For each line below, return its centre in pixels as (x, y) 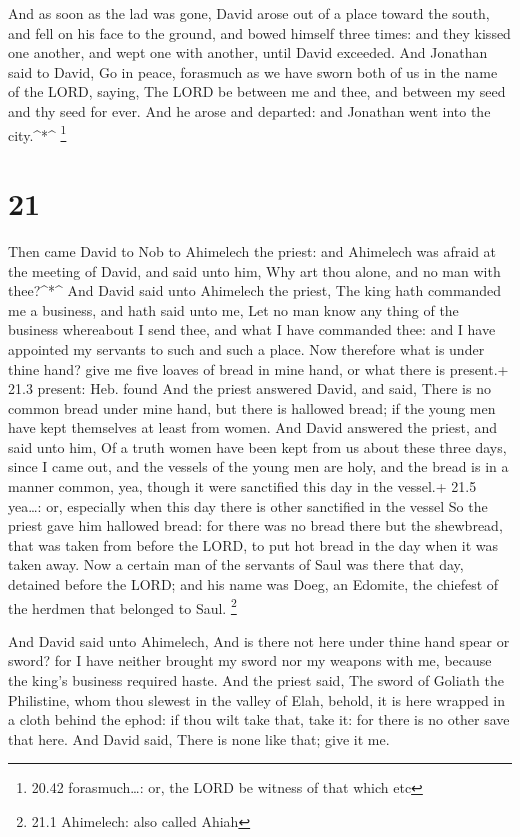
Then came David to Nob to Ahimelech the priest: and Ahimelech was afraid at (252, 250)
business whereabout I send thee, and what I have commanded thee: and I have (252, 329)
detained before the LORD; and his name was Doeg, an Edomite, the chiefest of (253, 584)
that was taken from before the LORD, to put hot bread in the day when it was (253, 544)
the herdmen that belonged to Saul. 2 (122, 606)
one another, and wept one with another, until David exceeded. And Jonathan (248, 52)
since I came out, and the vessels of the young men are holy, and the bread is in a (258, 466)
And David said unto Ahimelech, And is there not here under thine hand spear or (259, 640)
